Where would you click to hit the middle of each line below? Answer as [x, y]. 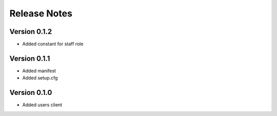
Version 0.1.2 [31, 32]
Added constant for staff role [53, 44]
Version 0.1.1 [30, 58]
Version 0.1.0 [31, 93]
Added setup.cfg [40, 78]
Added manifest [39, 71]
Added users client [42, 105]
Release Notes [41, 13]
